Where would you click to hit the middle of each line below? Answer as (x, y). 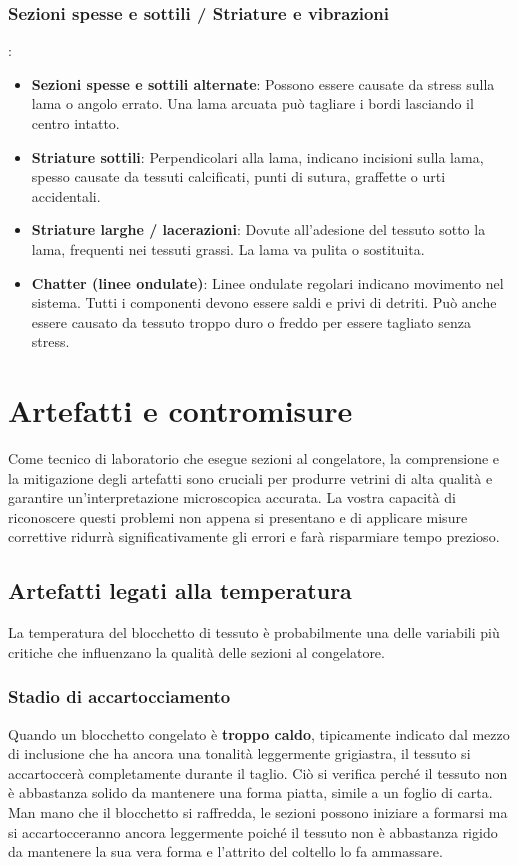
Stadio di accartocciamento (119, 696)
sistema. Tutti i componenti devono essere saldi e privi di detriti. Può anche (264, 302)
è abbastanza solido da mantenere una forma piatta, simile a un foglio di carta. (250, 792)
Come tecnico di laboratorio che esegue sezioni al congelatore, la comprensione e (254, 458)
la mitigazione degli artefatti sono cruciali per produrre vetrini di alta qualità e (250, 477)
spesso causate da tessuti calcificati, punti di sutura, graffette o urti (238, 176)
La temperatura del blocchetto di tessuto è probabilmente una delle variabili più (254, 632)
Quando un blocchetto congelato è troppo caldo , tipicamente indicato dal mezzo (259, 733)
